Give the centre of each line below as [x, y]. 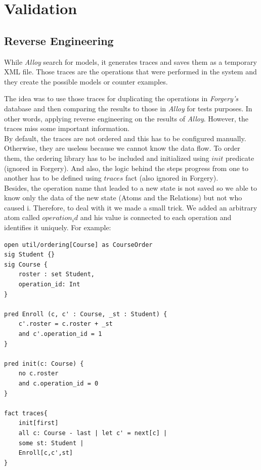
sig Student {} [30, 255]
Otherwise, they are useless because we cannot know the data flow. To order [122, 148]
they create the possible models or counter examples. [86, 81]
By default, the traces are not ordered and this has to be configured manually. [125, 138]
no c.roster [38, 374]
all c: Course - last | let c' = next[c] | [93, 433]
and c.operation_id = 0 [58, 383]
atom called [22, 217]
